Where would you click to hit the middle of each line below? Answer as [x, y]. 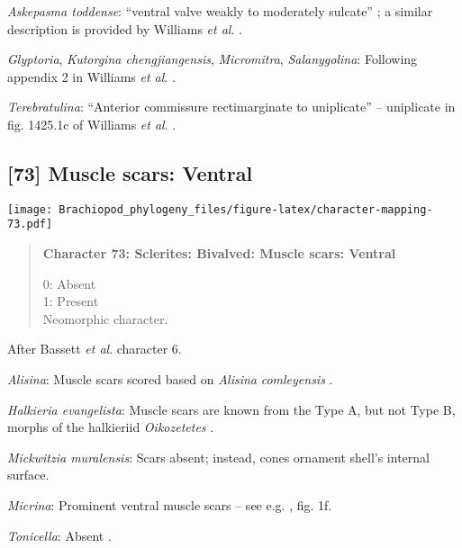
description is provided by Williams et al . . [125, 28]
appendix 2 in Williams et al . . [91, 76]
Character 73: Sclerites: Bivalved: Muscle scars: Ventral [219, 253]
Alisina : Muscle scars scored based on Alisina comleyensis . [170, 379]
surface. [28, 475]
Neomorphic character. [105, 318]
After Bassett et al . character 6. [95, 349]
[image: [30, 209]
